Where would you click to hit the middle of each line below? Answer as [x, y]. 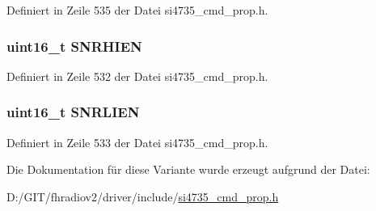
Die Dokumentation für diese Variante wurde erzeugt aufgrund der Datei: [188, 169]
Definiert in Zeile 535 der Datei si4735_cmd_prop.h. [137, 10]
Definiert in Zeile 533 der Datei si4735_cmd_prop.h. [137, 142]
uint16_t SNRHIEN [74, 46]
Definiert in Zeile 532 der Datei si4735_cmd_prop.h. [137, 76]
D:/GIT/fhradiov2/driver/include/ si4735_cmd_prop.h [143, 196]
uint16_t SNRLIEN [73, 112]
